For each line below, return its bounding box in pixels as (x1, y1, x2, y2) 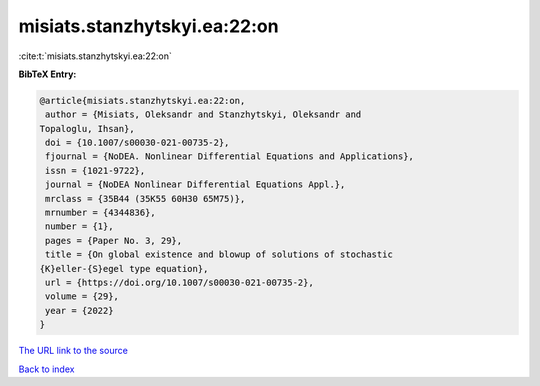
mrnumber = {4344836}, (45, 207, 157, 219)
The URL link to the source (18, 345, 129, 357)
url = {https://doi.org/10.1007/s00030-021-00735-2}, (45, 277, 314, 288)
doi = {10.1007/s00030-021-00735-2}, (45, 137, 230, 149)
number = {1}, (45, 221, 114, 232)
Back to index (18, 363, 75, 375)
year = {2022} (45, 305, 114, 316)
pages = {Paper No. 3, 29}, (45, 235, 183, 246)
